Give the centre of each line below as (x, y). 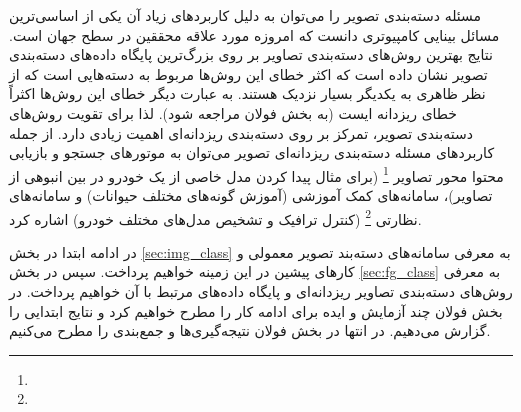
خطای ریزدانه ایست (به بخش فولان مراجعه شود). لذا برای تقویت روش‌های (233, 112)
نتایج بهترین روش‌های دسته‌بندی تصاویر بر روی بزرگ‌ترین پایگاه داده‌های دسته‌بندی (251, 54)
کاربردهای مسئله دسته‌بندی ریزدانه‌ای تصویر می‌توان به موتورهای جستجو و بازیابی (252, 152)
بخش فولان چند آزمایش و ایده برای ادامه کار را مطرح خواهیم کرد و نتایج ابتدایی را (256, 310)
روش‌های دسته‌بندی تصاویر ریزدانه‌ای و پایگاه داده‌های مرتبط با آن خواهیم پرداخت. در (261, 291)
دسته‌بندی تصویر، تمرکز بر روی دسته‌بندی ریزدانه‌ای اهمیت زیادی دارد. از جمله (241, 132)
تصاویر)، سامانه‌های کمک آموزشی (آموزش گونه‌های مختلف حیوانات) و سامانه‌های (251, 195)
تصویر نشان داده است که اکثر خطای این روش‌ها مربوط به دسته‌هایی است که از (248, 73)
